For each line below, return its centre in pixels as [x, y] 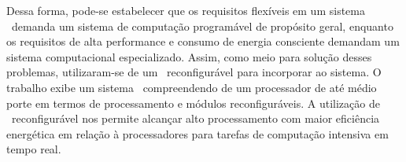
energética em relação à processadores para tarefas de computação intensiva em [197, 133]
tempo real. [34, 149]
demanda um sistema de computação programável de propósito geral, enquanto [202, 26]
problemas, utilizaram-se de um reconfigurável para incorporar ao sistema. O [194, 72]
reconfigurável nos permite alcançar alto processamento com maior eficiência [196, 118]
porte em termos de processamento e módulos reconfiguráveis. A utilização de [193, 103]
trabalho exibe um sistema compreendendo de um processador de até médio [192, 87]
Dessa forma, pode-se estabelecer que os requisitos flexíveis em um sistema [186, 10]
